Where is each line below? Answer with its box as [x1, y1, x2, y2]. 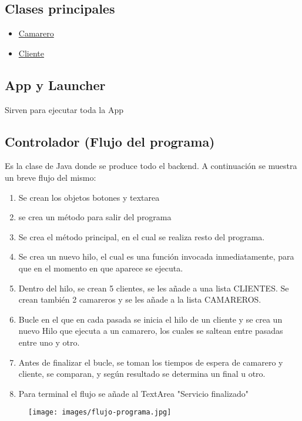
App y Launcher [5, 75, 106, 94]
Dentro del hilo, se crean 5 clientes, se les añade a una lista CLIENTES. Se [18, 281, 289, 294]
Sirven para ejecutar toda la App [5, 103, 123, 115]
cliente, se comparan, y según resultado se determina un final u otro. [18, 367, 266, 380]
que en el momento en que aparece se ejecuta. [18, 261, 183, 274]
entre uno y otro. [18, 336, 80, 348]
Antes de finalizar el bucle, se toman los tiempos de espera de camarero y [18, 356, 283, 368]
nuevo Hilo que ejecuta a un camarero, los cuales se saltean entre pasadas [18, 324, 283, 337]
